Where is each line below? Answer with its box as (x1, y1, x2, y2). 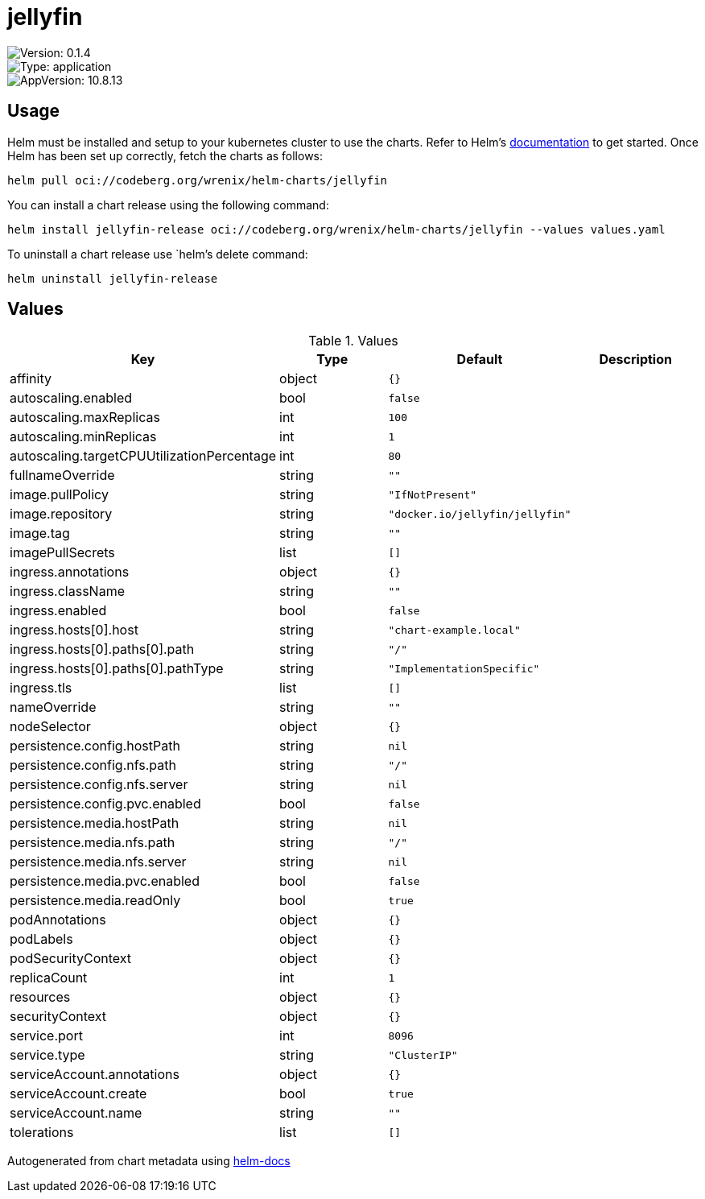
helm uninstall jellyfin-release (7, 271, 218, 285)
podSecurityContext (10, 950, 132, 967)
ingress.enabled (10, 602, 107, 619)
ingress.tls (10, 680, 72, 697)
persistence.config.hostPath (10, 738, 180, 755)
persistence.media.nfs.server (10, 854, 187, 870)
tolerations (10, 1124, 74, 1141)
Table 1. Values (308, 333, 398, 349)
